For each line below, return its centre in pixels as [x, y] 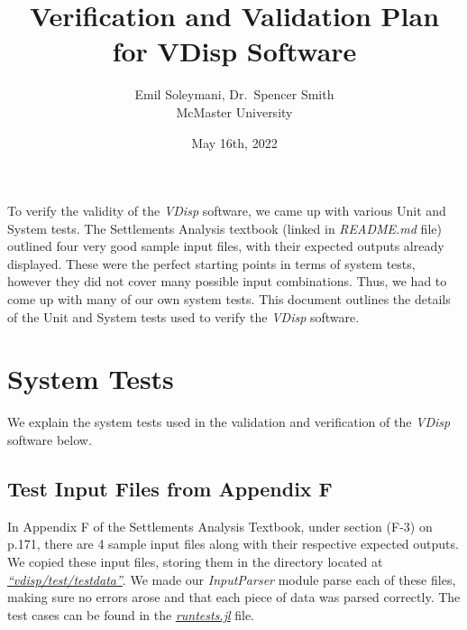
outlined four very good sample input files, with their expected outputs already [226, 246]
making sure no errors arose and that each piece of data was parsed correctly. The [234, 597]
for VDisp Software [234, 51]
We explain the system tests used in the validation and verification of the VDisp [229, 422]
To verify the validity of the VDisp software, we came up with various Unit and [227, 211]
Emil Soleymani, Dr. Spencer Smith [234, 94]
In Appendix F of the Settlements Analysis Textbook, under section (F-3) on [220, 526]
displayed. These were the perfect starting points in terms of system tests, [211, 263]
